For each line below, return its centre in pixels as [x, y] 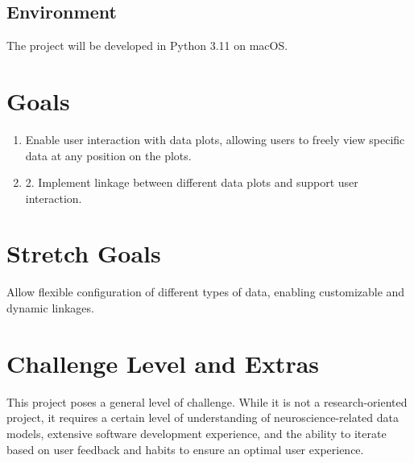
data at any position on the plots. [108, 155]
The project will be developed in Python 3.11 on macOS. [147, 45]
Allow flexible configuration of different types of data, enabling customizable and [206, 292]
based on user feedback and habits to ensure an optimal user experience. [185, 449]
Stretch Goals [84, 253]
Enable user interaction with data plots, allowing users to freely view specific [215, 139]
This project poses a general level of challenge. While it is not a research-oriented [207, 401]
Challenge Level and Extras [163, 363]
